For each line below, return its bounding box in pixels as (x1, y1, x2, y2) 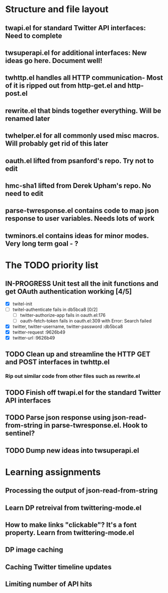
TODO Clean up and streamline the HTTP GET (5, 350, 151, 358)
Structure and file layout (5, 4, 109, 15)
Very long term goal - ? (5, 239, 78, 248)
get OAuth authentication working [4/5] (5, 287, 132, 296)
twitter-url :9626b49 (12, 335, 55, 341)
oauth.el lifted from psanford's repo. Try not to (5, 156, 154, 165)
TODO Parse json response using (5, 413, 111, 422)
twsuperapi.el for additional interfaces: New (5, 48, 147, 57)
